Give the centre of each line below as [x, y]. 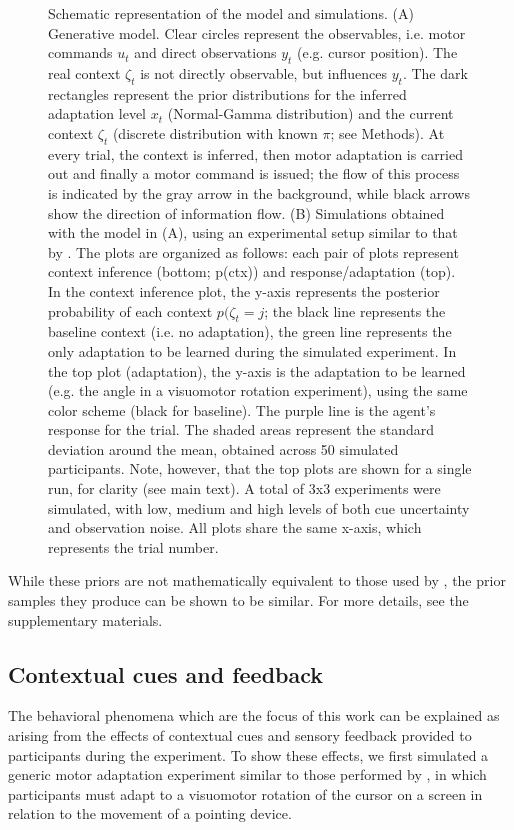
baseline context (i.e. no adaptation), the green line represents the [250, 331]
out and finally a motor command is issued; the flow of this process [254, 173]
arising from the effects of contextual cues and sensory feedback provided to [240, 735]
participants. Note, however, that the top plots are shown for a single [260, 468]
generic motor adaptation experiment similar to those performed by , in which [247, 774]
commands [80, 52]
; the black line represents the [355, 310]
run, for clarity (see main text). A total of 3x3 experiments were [244, 488]
